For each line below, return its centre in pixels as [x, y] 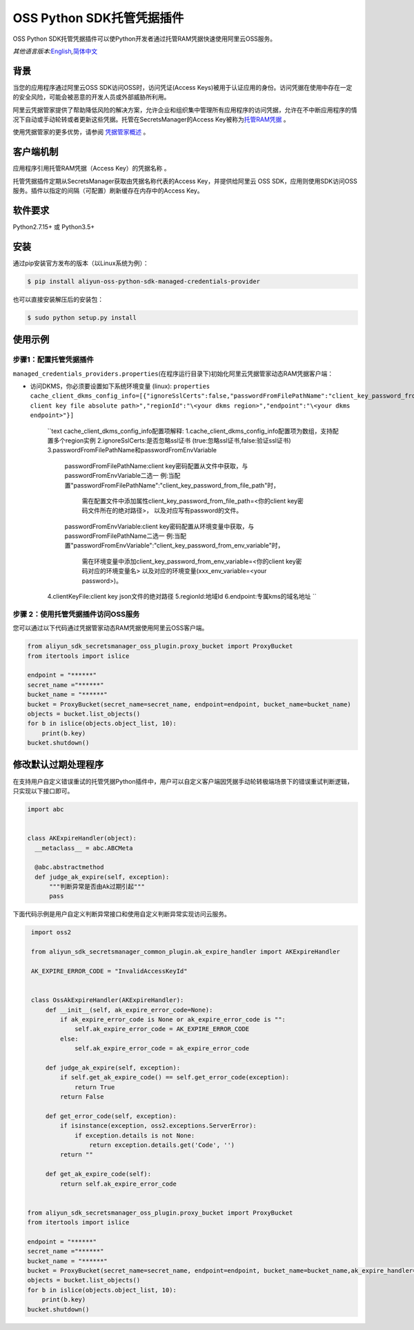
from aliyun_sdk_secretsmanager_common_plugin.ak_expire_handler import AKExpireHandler [186, 952]
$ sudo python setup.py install [82, 317]
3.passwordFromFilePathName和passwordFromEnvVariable [132, 450]
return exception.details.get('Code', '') [162, 1145]
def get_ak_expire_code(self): [98, 1174]
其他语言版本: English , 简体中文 [55, 51]
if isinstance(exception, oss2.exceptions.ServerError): [158, 1126]
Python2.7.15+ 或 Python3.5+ [54, 227]
